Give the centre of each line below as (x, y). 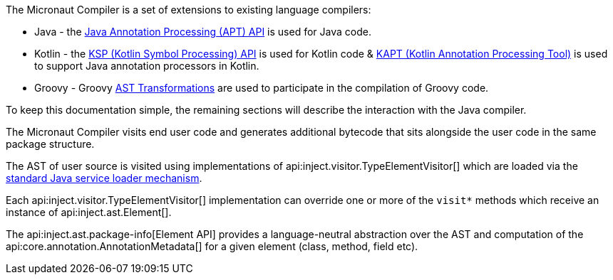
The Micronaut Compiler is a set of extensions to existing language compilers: (189, 10)
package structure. (50, 144)
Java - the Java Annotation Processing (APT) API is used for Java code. (203, 32)
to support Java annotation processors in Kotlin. (147, 66)
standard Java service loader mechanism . (104, 178)
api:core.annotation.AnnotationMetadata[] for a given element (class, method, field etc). (212, 246)
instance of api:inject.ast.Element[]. (89, 212)
